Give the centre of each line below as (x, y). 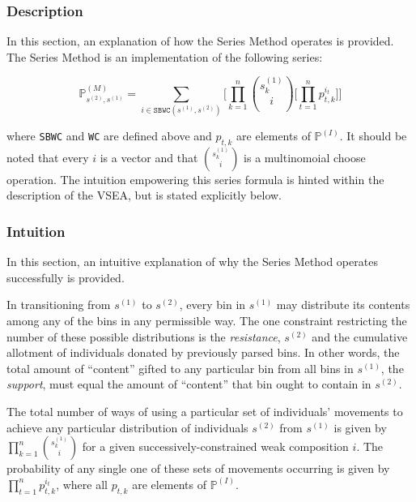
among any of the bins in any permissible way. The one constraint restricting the (207, 321)
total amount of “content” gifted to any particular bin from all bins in (180, 368)
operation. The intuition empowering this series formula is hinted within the (195, 179)
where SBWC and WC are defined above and (109, 136)
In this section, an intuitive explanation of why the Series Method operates (192, 262)
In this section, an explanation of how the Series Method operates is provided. (200, 41)
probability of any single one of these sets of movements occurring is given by (198, 468)
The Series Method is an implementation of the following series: (165, 56)
